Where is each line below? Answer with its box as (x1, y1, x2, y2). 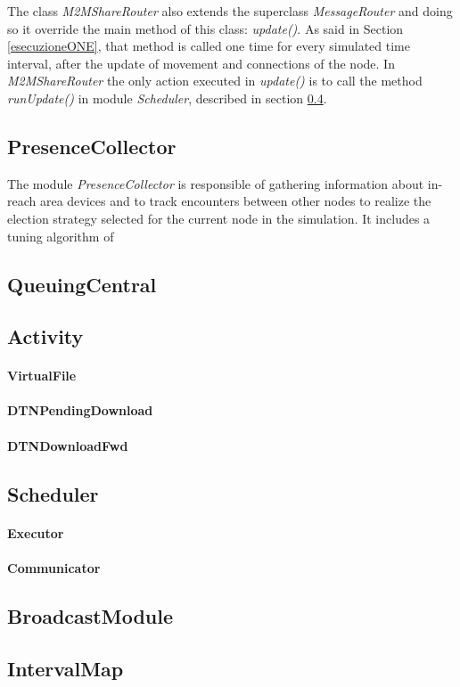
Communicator (7, 558, 101, 577)
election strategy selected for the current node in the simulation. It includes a (7, 209, 431, 227)
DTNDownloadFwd (7, 436, 128, 454)
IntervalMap (7, 654, 124, 682)
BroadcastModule (7, 601, 174, 629)
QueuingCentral (7, 270, 157, 298)
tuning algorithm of (7, 226, 114, 245)
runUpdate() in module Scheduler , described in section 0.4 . (7, 88, 327, 107)
